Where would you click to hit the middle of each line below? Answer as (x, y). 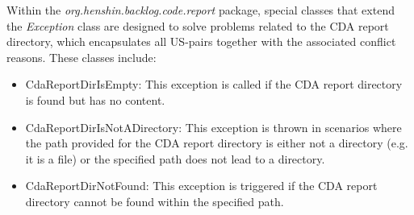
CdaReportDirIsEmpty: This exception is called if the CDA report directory (214, 84)
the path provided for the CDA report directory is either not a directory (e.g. (217, 143)
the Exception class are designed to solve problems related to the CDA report (198, 25)
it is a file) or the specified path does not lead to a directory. (175, 158)
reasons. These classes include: (82, 57)
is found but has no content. (95, 99)
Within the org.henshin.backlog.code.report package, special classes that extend (201, 10)
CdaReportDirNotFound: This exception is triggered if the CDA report (201, 186)
